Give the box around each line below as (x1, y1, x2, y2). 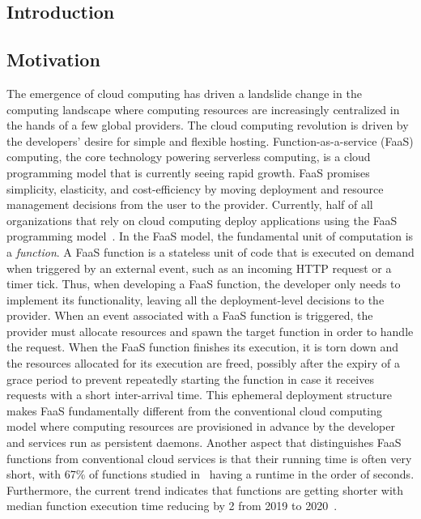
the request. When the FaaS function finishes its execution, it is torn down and (6, 338, 399, 355)
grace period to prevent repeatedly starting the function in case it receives (6, 370, 374, 387)
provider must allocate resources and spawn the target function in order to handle (6, 322, 414, 339)
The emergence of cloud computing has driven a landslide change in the (6, 84, 362, 101)
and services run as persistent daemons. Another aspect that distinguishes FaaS (6, 434, 402, 451)
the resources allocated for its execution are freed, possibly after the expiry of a (6, 355, 400, 372)
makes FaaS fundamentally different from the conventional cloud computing (6, 402, 382, 419)
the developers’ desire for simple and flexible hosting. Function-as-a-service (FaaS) (6, 132, 414, 149)
